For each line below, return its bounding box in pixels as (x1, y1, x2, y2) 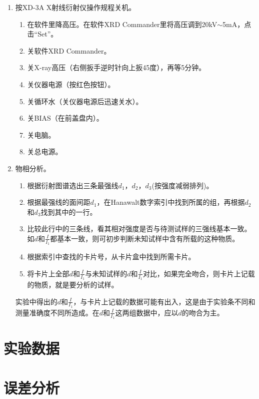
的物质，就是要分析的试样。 (27, 279, 118, 289)
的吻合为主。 (181, 307, 224, 317)
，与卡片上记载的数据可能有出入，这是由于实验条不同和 (73, 296, 255, 306)
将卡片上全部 (27, 268, 69, 278)
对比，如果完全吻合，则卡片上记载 (142, 268, 255, 278)
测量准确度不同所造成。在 (15, 307, 99, 317)
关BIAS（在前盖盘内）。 (27, 113, 103, 123)
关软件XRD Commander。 (27, 45, 111, 56)
